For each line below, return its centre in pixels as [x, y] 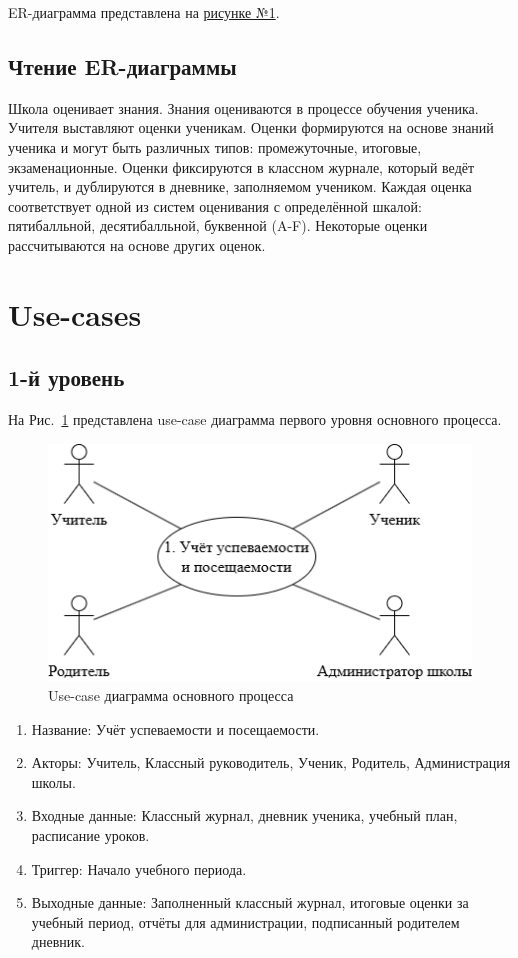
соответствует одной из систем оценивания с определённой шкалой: [215, 205]
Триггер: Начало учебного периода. [139, 868]
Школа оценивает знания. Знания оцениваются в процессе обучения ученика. [243, 107]
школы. [53, 781]
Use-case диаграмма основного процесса [171, 694]
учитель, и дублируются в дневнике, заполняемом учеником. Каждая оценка [240, 186]
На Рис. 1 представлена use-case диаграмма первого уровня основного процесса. [255, 419]
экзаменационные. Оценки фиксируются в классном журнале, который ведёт [241, 166]
